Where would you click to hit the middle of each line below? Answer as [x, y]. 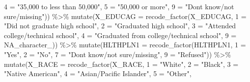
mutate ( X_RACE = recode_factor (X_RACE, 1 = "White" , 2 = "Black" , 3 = [121, 64]
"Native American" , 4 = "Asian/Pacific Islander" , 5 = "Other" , [98, 73]
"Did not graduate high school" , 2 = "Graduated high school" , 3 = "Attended [120, 26]
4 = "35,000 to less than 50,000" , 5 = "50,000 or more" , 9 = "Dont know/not [119, 6]
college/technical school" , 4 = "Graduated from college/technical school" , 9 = [120, 35]
